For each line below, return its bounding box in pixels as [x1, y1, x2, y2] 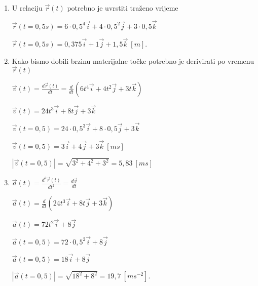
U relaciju [12, 3, 43, 13]
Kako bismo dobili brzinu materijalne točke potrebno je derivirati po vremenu [12, 55, 254, 66]
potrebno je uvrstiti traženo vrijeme [67, 3, 178, 13]
